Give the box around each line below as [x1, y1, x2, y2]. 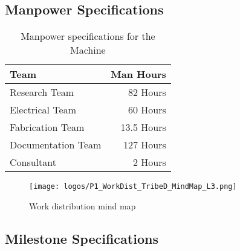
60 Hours [128, 103, 166, 117]
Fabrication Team [10, 120, 85, 135]
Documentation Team [10, 138, 102, 152]
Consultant [10, 155, 56, 170]
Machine [70, 43, 106, 57]
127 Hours [123, 138, 166, 152]
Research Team [10, 85, 74, 100]
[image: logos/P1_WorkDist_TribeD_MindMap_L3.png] [29, 182, 237, 191]
